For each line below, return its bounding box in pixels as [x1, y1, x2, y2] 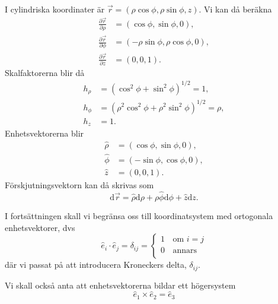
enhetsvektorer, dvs [5, 221, 75, 233]
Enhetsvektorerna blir [5, 127, 84, 139]
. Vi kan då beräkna [199, 3, 272, 15]
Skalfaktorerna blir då [5, 66, 85, 78]
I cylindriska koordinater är [5, 3, 105, 15]
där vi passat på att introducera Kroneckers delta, [5, 258, 187, 271]
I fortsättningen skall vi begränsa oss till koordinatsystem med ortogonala [5, 209, 273, 221]
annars [172, 246, 197, 255]
